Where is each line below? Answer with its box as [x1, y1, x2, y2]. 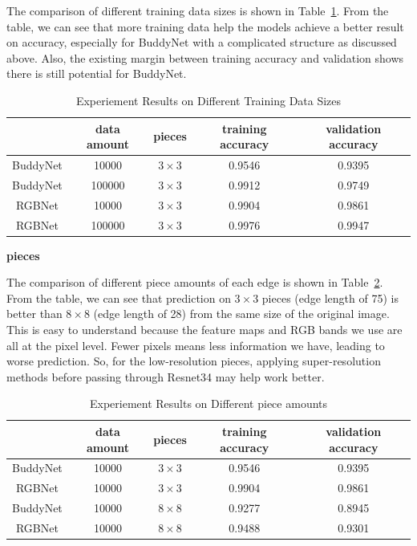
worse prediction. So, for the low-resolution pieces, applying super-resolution [6, 352, 381, 369]
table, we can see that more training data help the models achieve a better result [6, 18, 404, 35]
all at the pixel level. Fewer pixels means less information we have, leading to [6, 336, 385, 353]
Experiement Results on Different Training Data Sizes [75, 92, 342, 108]
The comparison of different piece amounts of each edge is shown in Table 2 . [6, 274, 383, 291]
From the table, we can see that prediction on [6, 289, 231, 306]
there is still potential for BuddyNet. [6, 65, 187, 82]
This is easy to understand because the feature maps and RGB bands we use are [6, 321, 403, 337]
